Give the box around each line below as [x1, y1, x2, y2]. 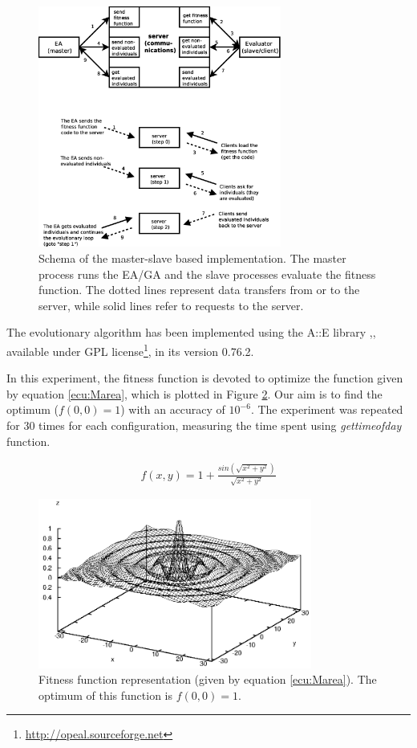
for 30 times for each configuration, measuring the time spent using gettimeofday [6, 417, 402, 433]
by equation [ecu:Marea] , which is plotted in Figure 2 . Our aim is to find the [6, 385, 383, 402]
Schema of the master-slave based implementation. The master [38, 250, 346, 266]
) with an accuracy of [120, 401, 225, 418]
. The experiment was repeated [250, 401, 403, 418]
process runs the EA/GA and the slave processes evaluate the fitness [38, 265, 376, 282]
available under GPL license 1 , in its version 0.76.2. [6, 340, 254, 359]
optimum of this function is [38, 686, 173, 703]
